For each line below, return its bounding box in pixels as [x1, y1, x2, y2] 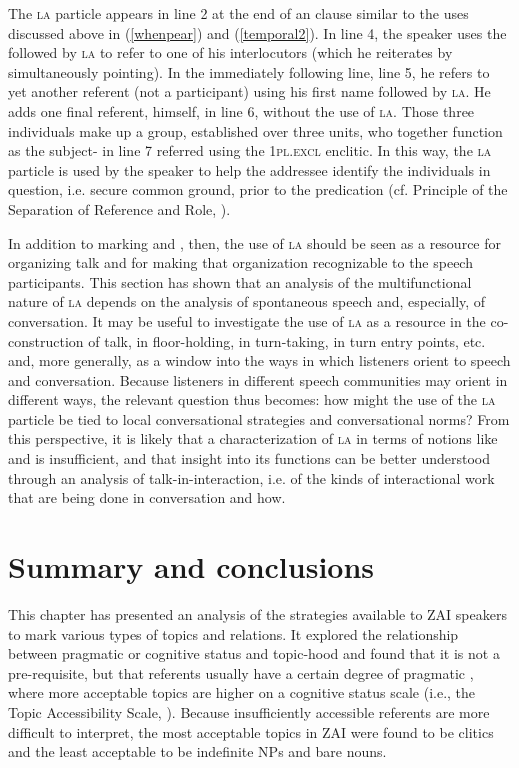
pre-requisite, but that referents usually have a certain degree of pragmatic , [8, 662, 474, 683]
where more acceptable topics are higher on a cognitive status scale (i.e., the [8, 682, 476, 703]
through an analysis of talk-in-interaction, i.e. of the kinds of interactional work [8, 467, 495, 488]
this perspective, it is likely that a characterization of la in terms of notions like [8, 428, 498, 449]
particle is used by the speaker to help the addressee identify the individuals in [8, 159, 491, 180]
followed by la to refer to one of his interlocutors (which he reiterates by [8, 42, 453, 63]
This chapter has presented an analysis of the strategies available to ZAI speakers [8, 603, 507, 624]
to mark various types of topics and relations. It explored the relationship [8, 623, 459, 644]
